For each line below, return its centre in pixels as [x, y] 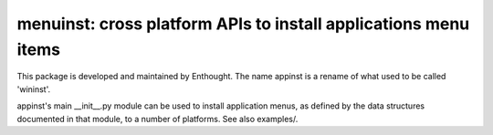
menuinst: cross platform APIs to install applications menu [243, 24]
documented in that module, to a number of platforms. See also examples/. [157, 119]
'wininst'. [34, 89]
